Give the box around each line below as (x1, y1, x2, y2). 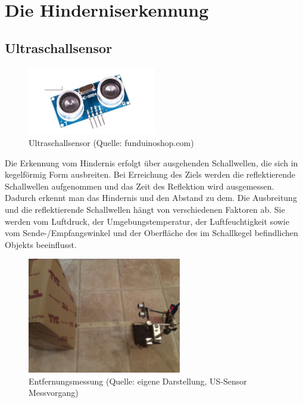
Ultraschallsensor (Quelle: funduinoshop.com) (29, 137, 194, 149)
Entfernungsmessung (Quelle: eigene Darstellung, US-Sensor (29, 374, 247, 387)
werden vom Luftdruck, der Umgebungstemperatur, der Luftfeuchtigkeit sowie (5, 215, 289, 227)
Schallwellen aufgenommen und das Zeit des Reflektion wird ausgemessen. (5, 179, 274, 192)
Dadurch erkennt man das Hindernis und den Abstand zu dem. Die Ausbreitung (5, 191, 297, 204)
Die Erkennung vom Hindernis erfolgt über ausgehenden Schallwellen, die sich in (5, 156, 298, 169)
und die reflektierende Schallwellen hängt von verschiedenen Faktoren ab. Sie (5, 203, 285, 216)
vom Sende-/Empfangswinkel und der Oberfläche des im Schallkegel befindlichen (5, 227, 298, 239)
